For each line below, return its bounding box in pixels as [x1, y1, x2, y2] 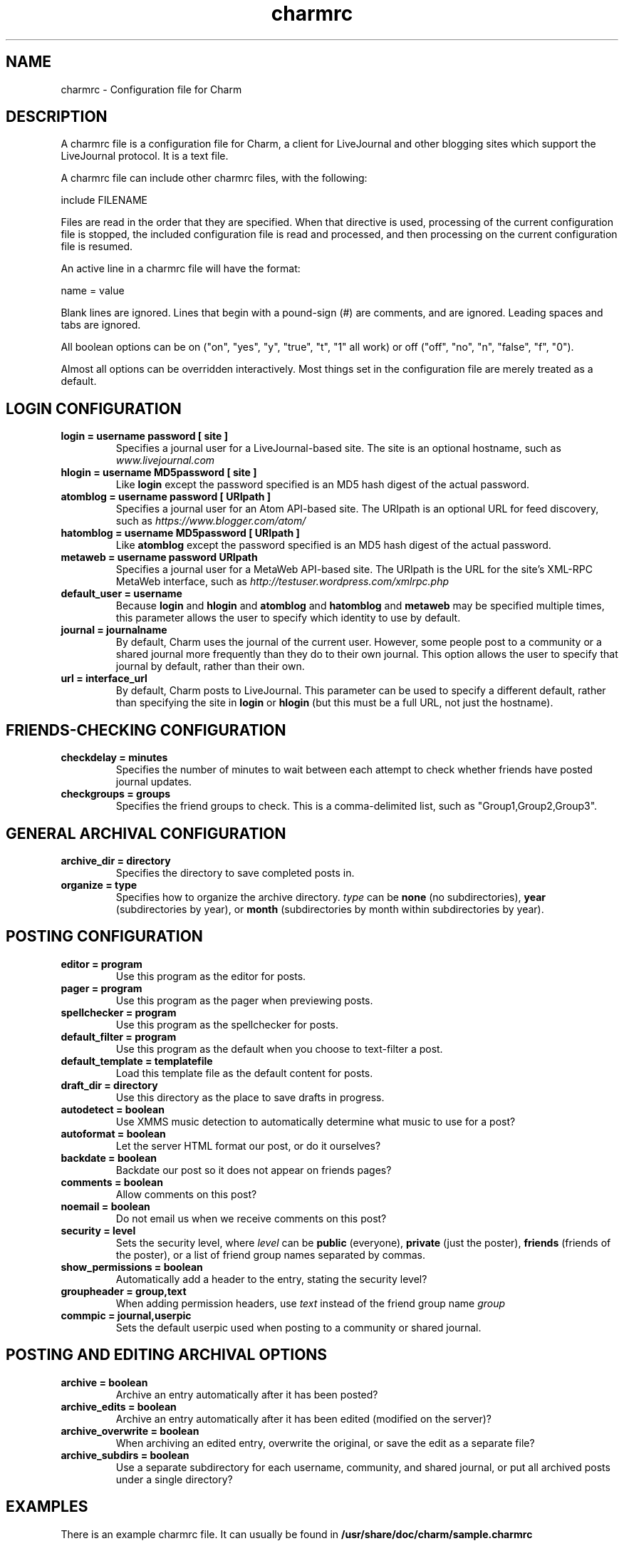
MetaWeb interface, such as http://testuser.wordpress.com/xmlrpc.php [115, 575, 449, 588]
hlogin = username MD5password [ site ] [61, 466, 257, 479]
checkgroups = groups [61, 788, 171, 800]
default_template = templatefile [61, 1054, 213, 1067]
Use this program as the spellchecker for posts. [115, 1018, 339, 1031]
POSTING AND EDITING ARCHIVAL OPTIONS [6, 1346, 328, 1364]
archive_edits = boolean [61, 1400, 177, 1413]
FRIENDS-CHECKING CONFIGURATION [6, 721, 286, 739]
